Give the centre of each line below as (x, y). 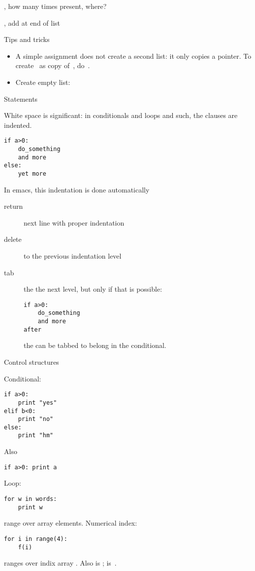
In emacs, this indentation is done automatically (77, 189)
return (14, 206)
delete (13, 239)
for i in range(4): (36, 539)
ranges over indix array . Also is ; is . (60, 563)
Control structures (32, 362)
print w (30, 507)
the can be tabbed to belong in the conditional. (95, 345)
